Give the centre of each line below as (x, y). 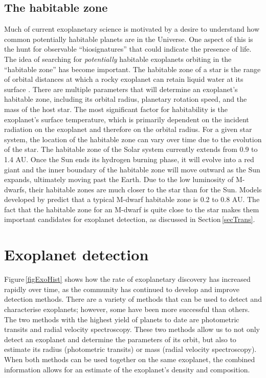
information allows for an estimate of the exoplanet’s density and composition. (127, 369)
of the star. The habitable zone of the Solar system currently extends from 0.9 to (131, 149)
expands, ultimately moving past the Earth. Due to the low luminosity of (119, 179)
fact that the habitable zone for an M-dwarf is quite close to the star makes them (132, 209)
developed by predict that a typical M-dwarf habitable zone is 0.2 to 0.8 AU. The (132, 199)
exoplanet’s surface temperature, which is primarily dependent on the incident (127, 119)
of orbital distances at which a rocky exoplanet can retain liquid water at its (124, 79)
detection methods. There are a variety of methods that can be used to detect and (133, 299)
